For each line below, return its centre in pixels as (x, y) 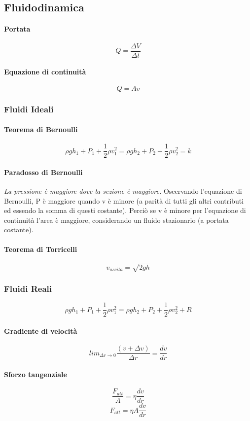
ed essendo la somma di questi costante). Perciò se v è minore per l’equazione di (125, 210)
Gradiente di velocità (41, 331)
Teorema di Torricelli (41, 249)
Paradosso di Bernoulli (43, 172)
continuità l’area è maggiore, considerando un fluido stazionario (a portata (116, 220)
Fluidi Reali (28, 289)
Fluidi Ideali (29, 109)
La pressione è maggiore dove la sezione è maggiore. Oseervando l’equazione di (123, 191)
